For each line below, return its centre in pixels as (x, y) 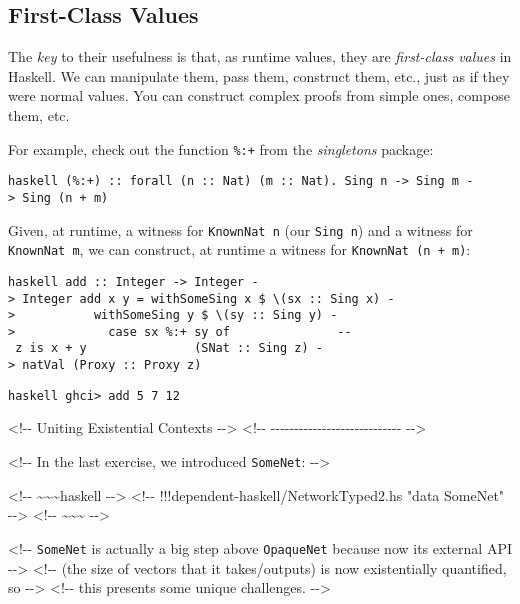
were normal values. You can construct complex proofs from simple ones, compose (259, 95)
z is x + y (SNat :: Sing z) (162, 348)
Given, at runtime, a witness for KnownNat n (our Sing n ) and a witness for (240, 229)
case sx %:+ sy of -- (230, 331)
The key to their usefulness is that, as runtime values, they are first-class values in (260, 56)
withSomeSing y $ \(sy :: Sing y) (208, 315)
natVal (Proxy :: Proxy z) (112, 365)
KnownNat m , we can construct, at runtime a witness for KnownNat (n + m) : (239, 249)
